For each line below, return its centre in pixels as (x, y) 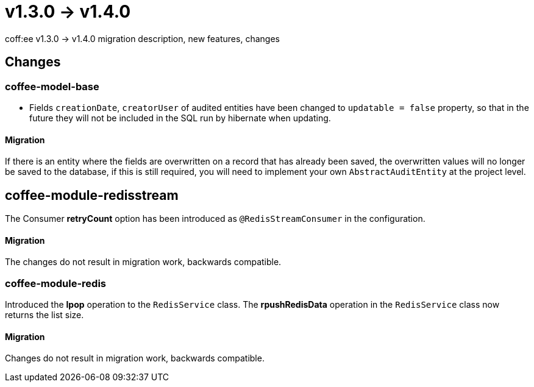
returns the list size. (44, 315)
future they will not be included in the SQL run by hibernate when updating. (180, 118)
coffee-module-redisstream (92, 195)
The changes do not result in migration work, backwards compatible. (143, 262)
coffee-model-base (52, 86)
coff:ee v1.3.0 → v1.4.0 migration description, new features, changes (142, 38)
